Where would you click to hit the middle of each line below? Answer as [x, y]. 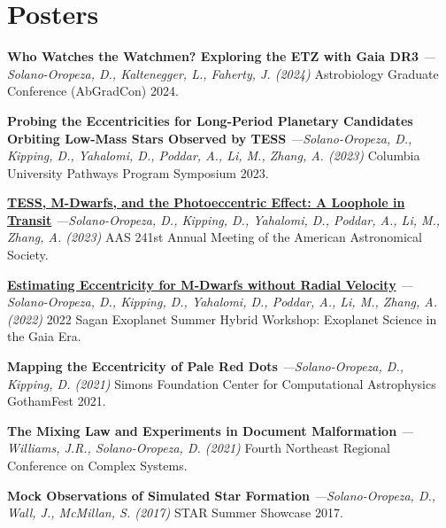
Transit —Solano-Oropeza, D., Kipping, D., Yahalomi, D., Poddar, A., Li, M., [224, 219]
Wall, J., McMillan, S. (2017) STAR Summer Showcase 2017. [175, 512]
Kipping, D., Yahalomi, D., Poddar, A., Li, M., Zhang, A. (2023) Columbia [214, 155]
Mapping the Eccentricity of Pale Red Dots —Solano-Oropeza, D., [205, 366]
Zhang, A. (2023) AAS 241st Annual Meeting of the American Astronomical [215, 237]
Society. [28, 255]
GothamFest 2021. [57, 401]
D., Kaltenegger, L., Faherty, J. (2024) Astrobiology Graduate [269, 73]
